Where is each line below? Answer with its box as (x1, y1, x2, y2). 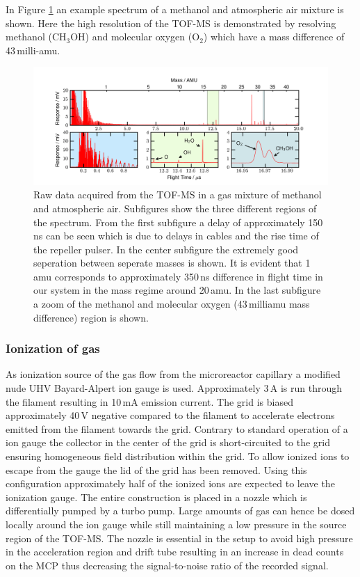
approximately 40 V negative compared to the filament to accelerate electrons (6, 408, 335, 422)
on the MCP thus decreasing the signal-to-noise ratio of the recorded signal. (6, 558, 329, 572)
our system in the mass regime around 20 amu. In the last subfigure (33, 283, 321, 297)
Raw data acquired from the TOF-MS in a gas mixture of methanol (33, 187, 322, 202)
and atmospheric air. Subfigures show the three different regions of (33, 200, 317, 215)
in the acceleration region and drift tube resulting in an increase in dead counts (6, 544, 344, 559)
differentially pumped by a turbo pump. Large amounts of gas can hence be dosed (6, 503, 355, 518)
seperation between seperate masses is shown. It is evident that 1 (33, 255, 311, 270)
